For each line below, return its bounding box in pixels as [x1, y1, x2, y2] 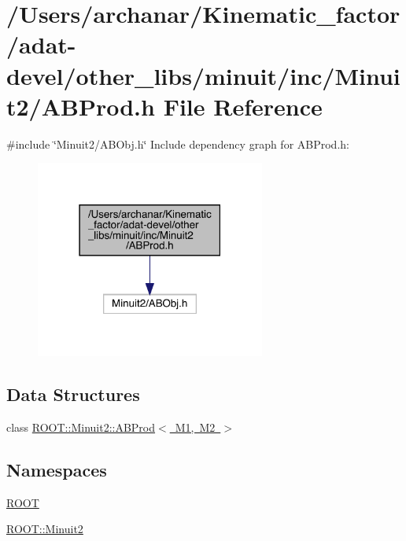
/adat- [6, 28, 76, 61]
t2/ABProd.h [6, 90, 155, 122]
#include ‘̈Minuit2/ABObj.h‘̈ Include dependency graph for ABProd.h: [6, 135, 349, 152]
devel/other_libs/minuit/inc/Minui [6, 59, 400, 91]
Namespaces [6, 457, 107, 481]
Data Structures [6, 381, 140, 406]
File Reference [163, 90, 323, 122]
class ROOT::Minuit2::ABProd [6, 418, 156, 435]
